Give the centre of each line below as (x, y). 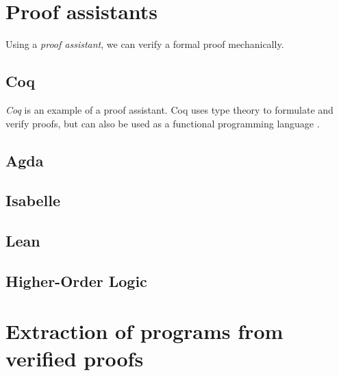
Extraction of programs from (145, 331)
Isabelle (33, 200)
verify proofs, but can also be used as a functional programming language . (163, 123)
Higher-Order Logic (76, 280)
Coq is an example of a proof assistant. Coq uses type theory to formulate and (169, 109)
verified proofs (75, 358)
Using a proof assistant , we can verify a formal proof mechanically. (145, 44)
